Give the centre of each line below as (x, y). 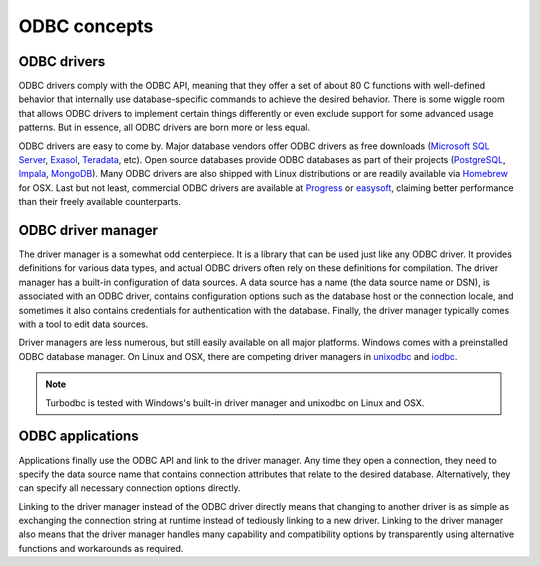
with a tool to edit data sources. (83, 324)
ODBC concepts (86, 26)
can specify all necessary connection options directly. (129, 488)
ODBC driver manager (88, 230)
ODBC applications (78, 436)
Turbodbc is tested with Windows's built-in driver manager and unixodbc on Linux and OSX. (235, 402)
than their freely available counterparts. (100, 202)
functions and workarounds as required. (101, 548)
